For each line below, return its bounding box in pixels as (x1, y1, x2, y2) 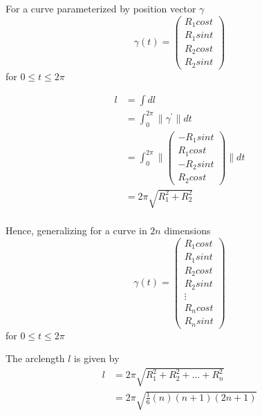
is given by (74, 351, 120, 366)
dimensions (164, 223, 211, 238)
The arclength (6, 351, 65, 366)
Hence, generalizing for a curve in (6, 223, 147, 238)
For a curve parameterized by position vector (6, 1, 196, 15)
